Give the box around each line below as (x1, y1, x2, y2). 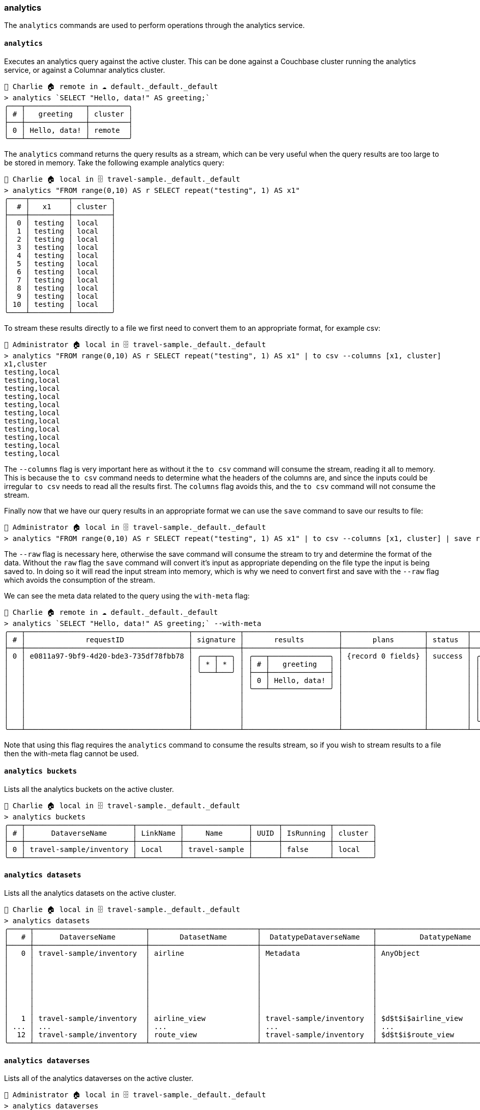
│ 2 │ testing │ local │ (4, 235, 116, 243)
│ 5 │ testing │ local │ (4, 259, 116, 268)
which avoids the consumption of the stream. (4, 575, 155, 584)
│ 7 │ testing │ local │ (4, 275, 116, 284)
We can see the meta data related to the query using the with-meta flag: (4, 591, 250, 600)
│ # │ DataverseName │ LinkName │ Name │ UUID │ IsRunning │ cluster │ (4, 829, 377, 837)
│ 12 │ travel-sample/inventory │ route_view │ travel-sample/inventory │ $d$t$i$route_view (4, 1031, 455, 1039)
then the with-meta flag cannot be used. (4, 749, 139, 758)
